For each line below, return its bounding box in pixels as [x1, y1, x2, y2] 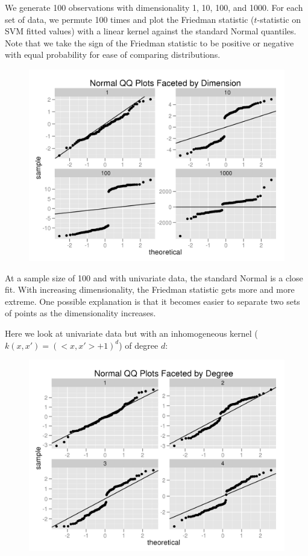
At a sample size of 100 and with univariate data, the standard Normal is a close [5, 271, 303, 284]
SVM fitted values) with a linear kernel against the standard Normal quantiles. [5, 25, 297, 37]
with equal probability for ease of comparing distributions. [5, 48, 221, 61]
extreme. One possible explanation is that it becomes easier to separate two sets [5, 295, 300, 307]
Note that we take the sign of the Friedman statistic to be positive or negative [5, 36, 294, 49]
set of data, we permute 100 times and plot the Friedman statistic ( [5, 13, 254, 25]
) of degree [119, 339, 159, 351]
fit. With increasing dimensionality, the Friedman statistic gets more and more [5, 283, 295, 296]
